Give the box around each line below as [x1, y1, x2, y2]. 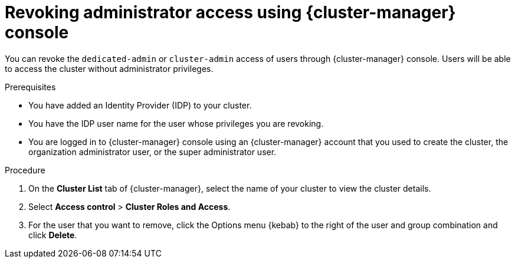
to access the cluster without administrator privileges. [5, 63, 214, 74]
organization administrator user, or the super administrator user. [28, 146, 277, 157]
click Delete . [28, 229, 77, 240]
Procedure [5, 165, 45, 175]
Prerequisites [5, 81, 56, 92]
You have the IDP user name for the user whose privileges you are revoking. [28, 118, 324, 129]
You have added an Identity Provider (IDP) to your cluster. [28, 100, 252, 110]
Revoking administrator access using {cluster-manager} [5, 2, 456, 22]
